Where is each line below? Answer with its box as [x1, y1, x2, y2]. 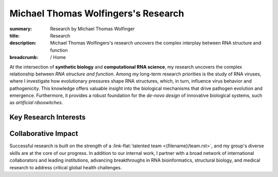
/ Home [50, 54, 66, 61]
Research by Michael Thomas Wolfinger [50, 26, 135, 32]
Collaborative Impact [9, 129, 78, 138]
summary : [9, 26, 32, 32]
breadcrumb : [9, 54, 39, 61]
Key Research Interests [9, 113, 86, 122]
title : [9, 32, 20, 38]
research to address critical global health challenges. [9, 164, 122, 170]
